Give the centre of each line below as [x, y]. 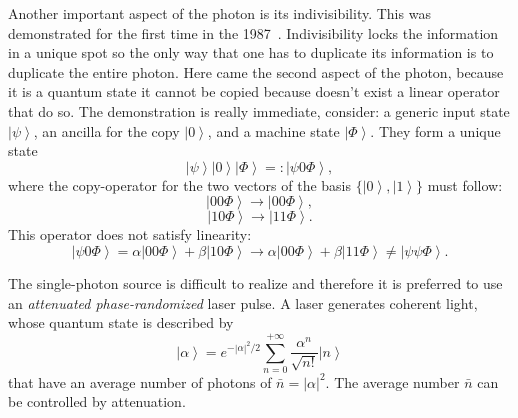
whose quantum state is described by [121, 322]
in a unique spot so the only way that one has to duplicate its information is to [251, 52]
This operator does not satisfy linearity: [130, 234]
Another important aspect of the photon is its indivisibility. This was [219, 13]
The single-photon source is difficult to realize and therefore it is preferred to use [255, 282]
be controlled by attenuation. [97, 401]
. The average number [392, 381]
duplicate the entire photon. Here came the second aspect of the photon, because [256, 71]
